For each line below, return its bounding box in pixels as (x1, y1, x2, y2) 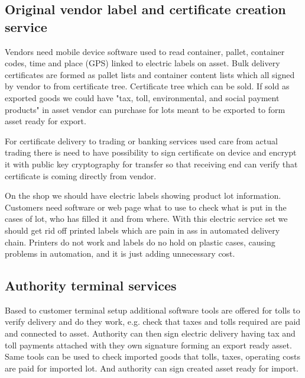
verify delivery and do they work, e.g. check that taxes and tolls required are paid (5, 315, 301, 328)
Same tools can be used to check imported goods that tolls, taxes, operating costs (5, 350, 300, 363)
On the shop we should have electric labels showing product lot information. (5, 189, 281, 202)
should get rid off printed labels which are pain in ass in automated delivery (5, 224, 280, 236)
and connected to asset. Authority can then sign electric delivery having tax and (5, 327, 296, 340)
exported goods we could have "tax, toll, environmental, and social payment (5, 91, 280, 104)
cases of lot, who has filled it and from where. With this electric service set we (5, 212, 288, 225)
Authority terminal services (5, 276, 177, 295)
